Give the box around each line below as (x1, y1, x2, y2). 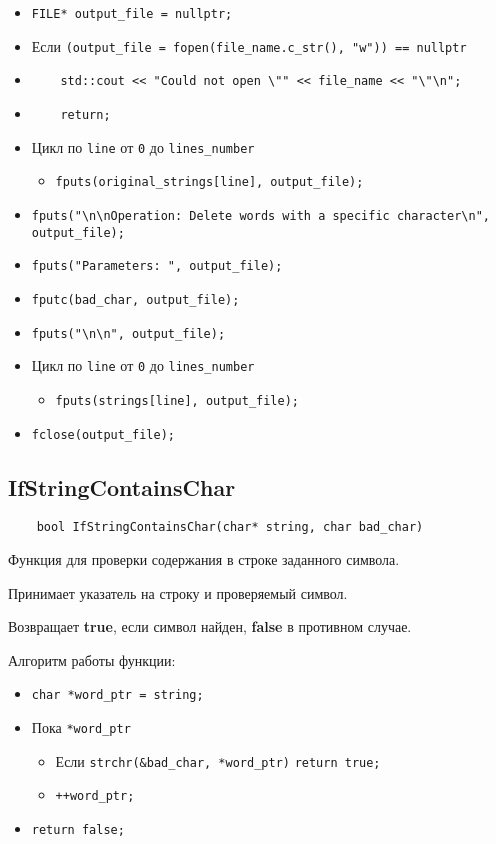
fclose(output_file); (31, 427, 175, 442)
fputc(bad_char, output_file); (31, 292, 240, 307)
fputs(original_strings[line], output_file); (55, 175, 364, 190)
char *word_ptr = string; (31, 688, 204, 703)
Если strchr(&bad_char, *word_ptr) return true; (55, 750, 381, 771)
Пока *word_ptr (31, 717, 131, 738)
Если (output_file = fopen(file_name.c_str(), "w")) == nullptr (31, 35, 467, 56)
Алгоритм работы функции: (8, 649, 176, 670)
